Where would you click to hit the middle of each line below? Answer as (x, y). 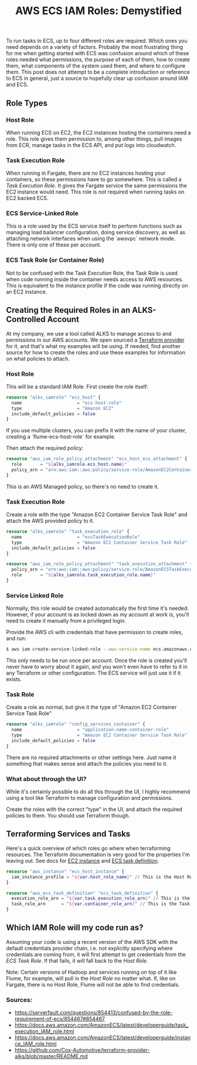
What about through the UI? (46, 779)
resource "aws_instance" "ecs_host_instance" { (65, 872)
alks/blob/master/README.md (51, 1056)
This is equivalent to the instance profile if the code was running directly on (97, 285)
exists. (14, 679)
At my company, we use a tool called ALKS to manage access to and (89, 333)
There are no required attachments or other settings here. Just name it (91, 757)
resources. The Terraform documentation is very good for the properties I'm (98, 854)
